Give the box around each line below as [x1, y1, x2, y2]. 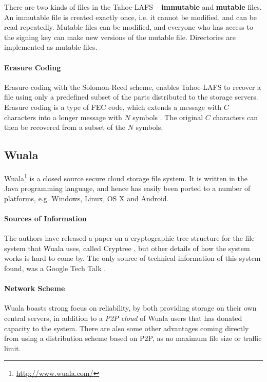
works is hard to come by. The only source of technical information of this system [4, 253, 261, 263]
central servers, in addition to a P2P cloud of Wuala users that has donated [4, 312, 242, 323]
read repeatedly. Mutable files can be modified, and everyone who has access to [4, 22, 253, 32]
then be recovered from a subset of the [4, 122, 125, 132]
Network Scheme [4, 283, 65, 294]
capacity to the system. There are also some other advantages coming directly [4, 322, 249, 333]
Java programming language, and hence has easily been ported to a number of [4, 183, 251, 194]
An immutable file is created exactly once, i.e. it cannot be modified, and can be [4, 11, 257, 22]
